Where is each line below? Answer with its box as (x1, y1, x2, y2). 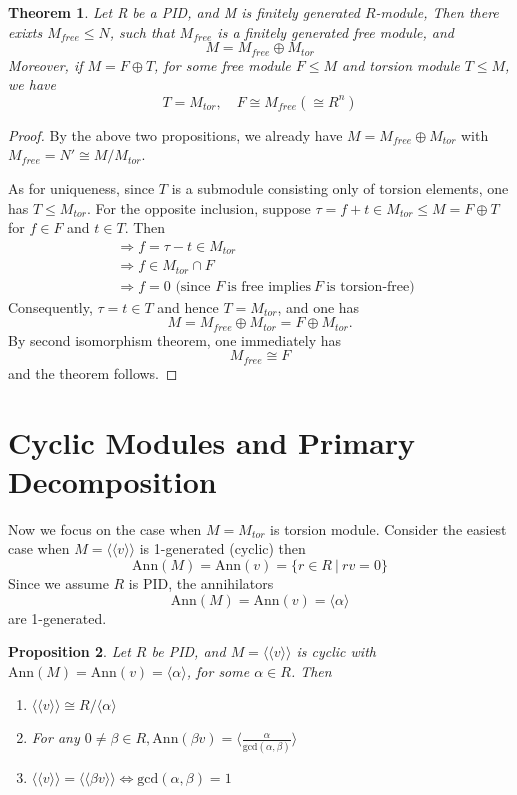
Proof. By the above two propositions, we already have (8, 124, 343, 145)
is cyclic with (296, 641, 376, 662)
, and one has (277, 296, 360, 317)
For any (31, 727, 80, 748)
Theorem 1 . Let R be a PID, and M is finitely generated (8, 2, 360, 22)
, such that (109, 21, 175, 42)
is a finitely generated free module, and (217, 21, 454, 42)
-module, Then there (375, 2, 499, 22)
